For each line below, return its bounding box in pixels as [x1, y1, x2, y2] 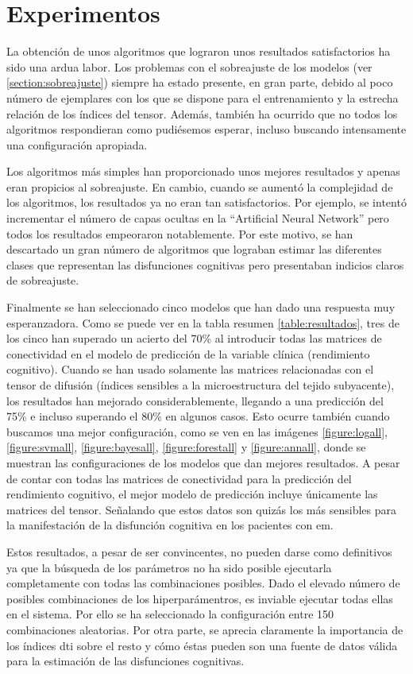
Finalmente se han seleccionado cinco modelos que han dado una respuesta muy [6, 299, 396, 316]
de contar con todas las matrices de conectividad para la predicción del [6, 470, 352, 486]
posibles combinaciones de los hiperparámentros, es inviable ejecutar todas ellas [6, 590, 393, 606]
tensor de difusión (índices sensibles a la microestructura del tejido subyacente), [6, 377, 395, 393]
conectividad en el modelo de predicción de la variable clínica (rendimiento [6, 345, 370, 362]
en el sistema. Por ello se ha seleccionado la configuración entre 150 [6, 606, 334, 622]
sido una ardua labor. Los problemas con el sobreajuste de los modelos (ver [6, 58, 372, 75]
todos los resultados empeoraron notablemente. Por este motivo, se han [6, 225, 353, 242]
